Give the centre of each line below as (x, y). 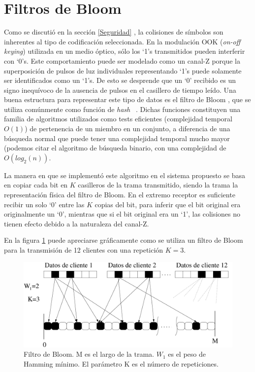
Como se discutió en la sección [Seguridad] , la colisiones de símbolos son (114, 32)
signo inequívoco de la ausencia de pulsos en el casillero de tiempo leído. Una (120, 90)
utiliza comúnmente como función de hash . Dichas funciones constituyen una (122, 109)
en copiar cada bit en (36, 185)
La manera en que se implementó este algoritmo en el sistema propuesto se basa (125, 175)
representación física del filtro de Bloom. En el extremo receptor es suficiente (120, 195)
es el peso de (187, 354)
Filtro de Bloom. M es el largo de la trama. (89, 354)
